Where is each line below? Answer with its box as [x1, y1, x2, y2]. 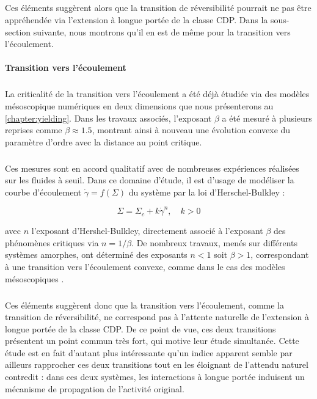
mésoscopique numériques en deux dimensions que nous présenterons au [5, 99, 274, 112]
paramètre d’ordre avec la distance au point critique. [5, 135, 202, 148]
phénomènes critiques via [5, 236, 99, 249]
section [5, 25, 31, 38]
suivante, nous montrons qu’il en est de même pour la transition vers [33, 25, 291, 38]
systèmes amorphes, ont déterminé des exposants [5, 248, 188, 261]
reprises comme [5, 123, 62, 136]
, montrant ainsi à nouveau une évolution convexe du [92, 123, 291, 136]
